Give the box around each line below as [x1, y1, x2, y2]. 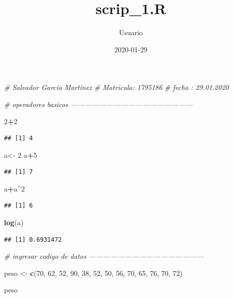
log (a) [4, 217, 24, 228]
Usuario [119, 27, 143, 38]
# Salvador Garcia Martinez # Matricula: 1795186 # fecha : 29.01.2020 [4, 82, 229, 92]
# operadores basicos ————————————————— [4, 98, 193, 109]
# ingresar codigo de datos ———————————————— [4, 251, 204, 261]
